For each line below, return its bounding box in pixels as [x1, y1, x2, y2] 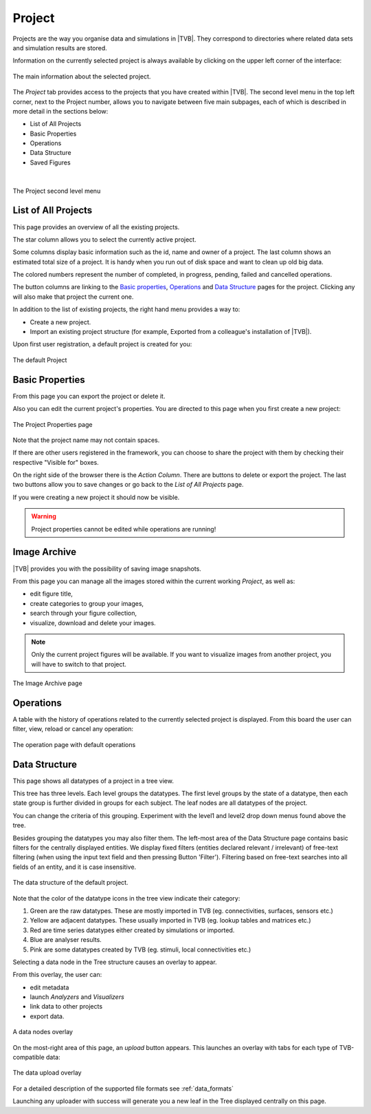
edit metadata [30, 983, 69, 991]
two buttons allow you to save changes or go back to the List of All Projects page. [12, 481, 244, 489]
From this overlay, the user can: [12, 971, 102, 979]
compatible [12, 1053, 45, 1062]
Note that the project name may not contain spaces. [12, 436, 160, 444]
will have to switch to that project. [31, 660, 127, 668]
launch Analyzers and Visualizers [30, 993, 125, 1001]
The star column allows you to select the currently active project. [12, 235, 196, 244]
